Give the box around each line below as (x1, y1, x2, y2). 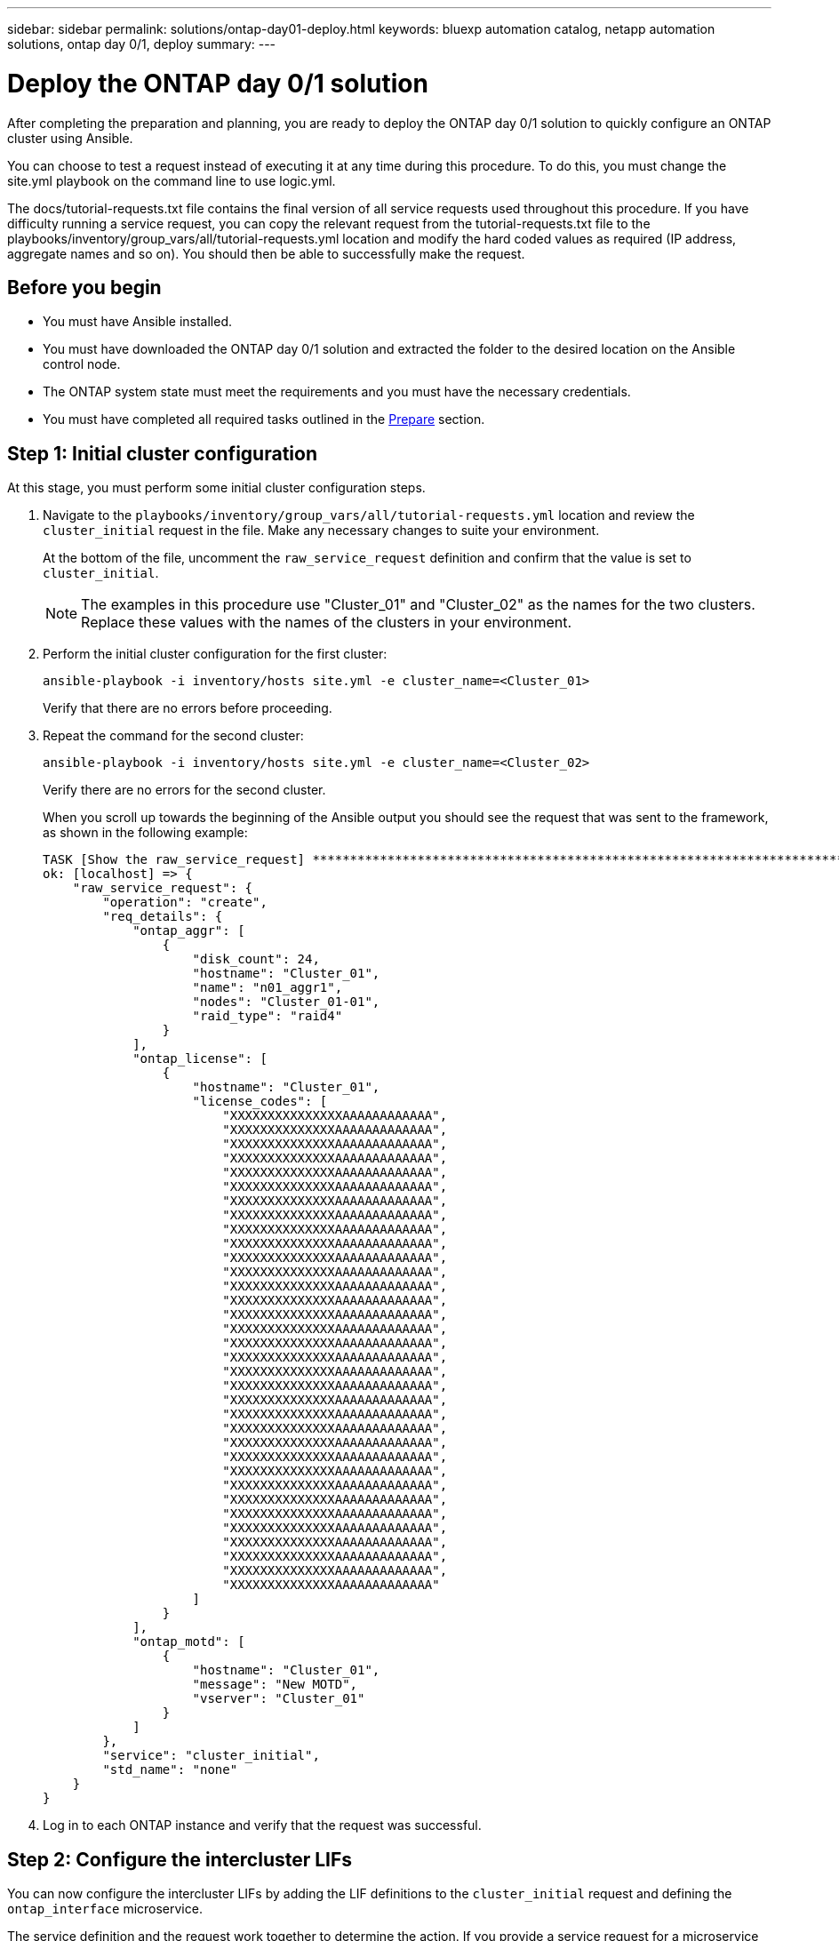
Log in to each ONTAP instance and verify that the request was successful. (43, 1817, 482, 1833)
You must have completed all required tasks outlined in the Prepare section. (43, 411, 485, 427)
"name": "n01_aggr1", (192, 980, 343, 995)
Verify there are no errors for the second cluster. (43, 782, 326, 798)
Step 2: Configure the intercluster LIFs (7, 1848, 353, 1871)
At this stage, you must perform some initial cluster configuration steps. (7, 480, 426, 496)
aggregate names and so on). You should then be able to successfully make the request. (7, 245, 525, 261)
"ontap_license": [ (132, 1051, 268, 1066)
